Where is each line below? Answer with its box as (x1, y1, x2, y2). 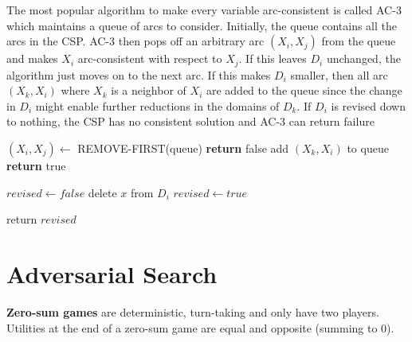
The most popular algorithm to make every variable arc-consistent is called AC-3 (6, 2, 402, 17)
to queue (347, 140, 389, 157)
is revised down (331, 97, 406, 114)
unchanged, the (326, 50, 401, 67)
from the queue (321, 33, 396, 49)
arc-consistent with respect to (77, 50, 222, 67)
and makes (6, 50, 58, 67)
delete (88, 184, 117, 200)
